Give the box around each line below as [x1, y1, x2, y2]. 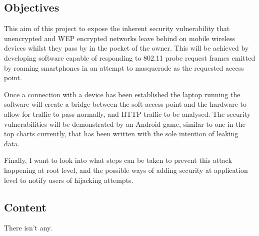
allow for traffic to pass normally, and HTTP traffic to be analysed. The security [4, 108, 251, 119]
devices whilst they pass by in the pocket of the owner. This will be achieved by [4, 43, 249, 53]
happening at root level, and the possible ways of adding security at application [4, 164, 248, 175]
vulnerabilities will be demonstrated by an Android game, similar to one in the [4, 118, 246, 129]
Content [4, 199, 46, 214]
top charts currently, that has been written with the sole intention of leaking [4, 128, 238, 139]
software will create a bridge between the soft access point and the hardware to [4, 99, 247, 109]
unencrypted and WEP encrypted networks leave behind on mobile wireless [4, 33, 235, 43]
